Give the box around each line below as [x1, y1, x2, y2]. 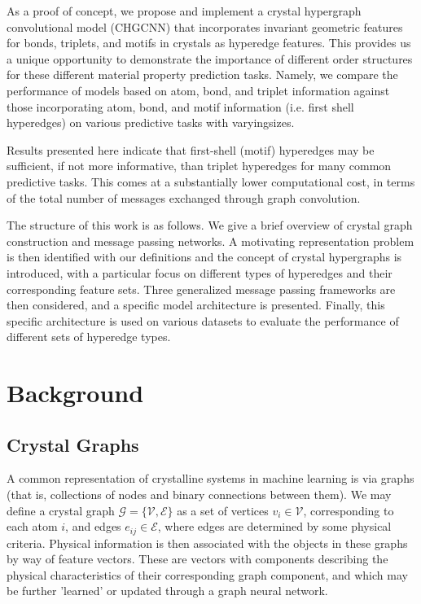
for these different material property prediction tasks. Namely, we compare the [7, 66, 398, 83]
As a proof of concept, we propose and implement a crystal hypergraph [7, 2, 362, 19]
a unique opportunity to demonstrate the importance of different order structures [7, 50, 413, 67]
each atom [7, 518, 58, 535]
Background [7, 376, 144, 409]
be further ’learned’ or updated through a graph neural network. [7, 582, 328, 599]
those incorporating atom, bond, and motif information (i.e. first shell [7, 98, 354, 115]
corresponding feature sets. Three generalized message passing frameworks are [7, 280, 396, 297]
